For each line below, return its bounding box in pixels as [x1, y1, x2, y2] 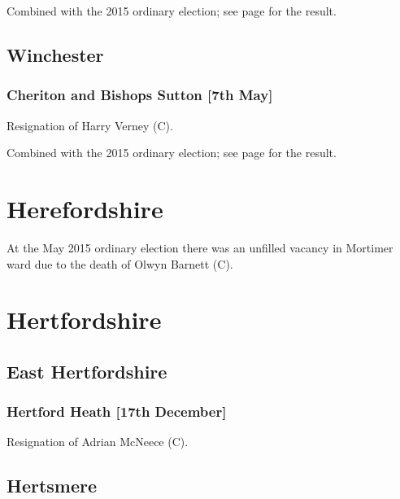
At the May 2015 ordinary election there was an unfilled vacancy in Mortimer [7, 239, 393, 256]
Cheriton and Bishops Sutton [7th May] [7, 85, 273, 105]
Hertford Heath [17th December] [7, 401, 227, 422]
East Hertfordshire [7, 358, 167, 383]
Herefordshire [7, 191, 163, 225]
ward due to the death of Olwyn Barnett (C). [7, 255, 233, 272]
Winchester [7, 42, 104, 67]
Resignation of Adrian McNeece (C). [7, 433, 189, 450]
